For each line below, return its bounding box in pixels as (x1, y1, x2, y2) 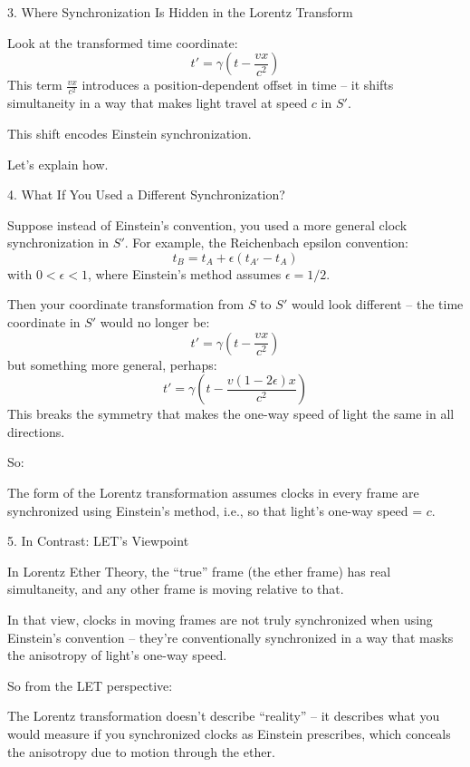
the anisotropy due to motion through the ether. (7, 742, 275, 761)
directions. (7, 422, 65, 441)
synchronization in (7, 233, 110, 252)
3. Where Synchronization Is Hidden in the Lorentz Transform (7, 3, 353, 21)
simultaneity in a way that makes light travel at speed (7, 93, 308, 112)
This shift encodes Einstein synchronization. (7, 123, 252, 142)
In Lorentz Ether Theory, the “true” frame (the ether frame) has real (7, 561, 391, 580)
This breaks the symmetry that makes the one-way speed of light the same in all (7, 404, 455, 423)
